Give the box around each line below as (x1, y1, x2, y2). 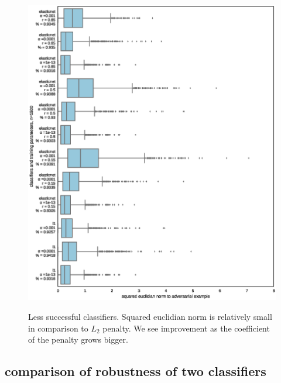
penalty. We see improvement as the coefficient (102, 322, 270, 334)
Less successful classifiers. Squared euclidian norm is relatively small (28, 310, 272, 323)
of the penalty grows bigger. (28, 333, 128, 346)
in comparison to (28, 322, 88, 334)
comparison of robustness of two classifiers (5, 362, 266, 380)
